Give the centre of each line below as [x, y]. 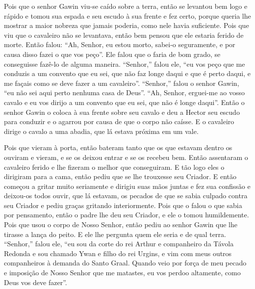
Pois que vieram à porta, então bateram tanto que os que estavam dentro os [118, 147]
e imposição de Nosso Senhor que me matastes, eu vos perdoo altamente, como [122, 273]
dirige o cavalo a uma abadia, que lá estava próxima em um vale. [101, 131]
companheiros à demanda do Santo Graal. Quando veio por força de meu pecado [125, 263]
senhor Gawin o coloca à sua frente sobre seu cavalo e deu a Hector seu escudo [122, 112]
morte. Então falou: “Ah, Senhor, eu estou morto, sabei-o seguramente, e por [120, 44]
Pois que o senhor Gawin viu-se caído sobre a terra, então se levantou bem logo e [126, 6]
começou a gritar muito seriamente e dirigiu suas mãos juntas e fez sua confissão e [127, 186]
